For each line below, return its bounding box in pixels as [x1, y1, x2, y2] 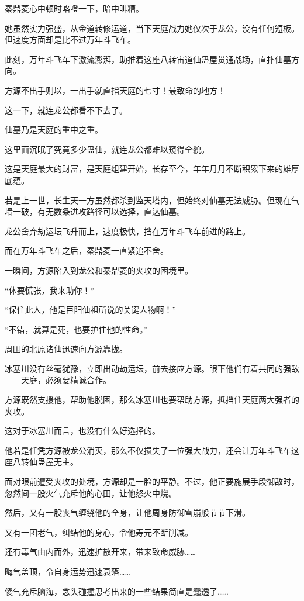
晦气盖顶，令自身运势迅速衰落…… [5, 565, 130, 577]
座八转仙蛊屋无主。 [5, 455, 78, 468]
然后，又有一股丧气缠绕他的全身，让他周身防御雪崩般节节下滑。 [5, 506, 250, 519]
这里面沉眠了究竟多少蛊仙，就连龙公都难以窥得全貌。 [5, 143, 209, 155]
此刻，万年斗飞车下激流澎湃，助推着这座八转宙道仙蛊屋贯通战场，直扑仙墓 [5, 53, 291, 65]
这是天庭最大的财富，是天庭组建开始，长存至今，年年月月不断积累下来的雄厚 [5, 163, 299, 175]
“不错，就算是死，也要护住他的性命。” [5, 323, 148, 335]
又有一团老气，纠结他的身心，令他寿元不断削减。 [5, 526, 193, 538]
